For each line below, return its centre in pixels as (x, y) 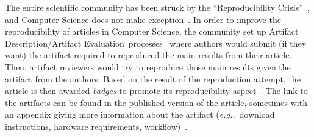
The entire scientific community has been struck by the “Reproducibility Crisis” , (157, 7)
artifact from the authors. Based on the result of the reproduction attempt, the (153, 79)
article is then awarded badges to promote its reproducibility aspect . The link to (156, 91)
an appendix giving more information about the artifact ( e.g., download (140, 114)
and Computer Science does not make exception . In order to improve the (143, 19)
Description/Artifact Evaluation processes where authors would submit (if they (156, 43)
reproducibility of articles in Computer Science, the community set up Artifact (152, 31)
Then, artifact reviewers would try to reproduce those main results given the (148, 66)
